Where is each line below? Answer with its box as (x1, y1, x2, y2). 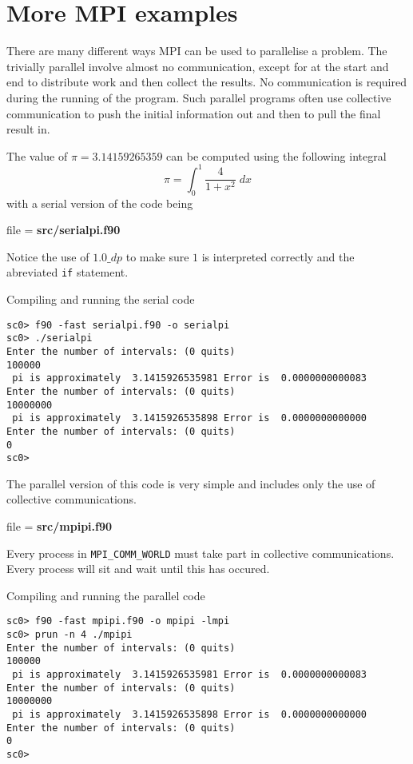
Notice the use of (6, 248, 89, 265)
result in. (6, 121, 50, 137)
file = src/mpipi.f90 (6, 518, 113, 535)
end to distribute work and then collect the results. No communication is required (6, 74, 407, 90)
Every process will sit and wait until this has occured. (6, 560, 270, 577)
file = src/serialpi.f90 (6, 221, 121, 238)
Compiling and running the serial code (6, 291, 195, 308)
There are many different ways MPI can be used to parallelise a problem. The (6, 42, 387, 59)
